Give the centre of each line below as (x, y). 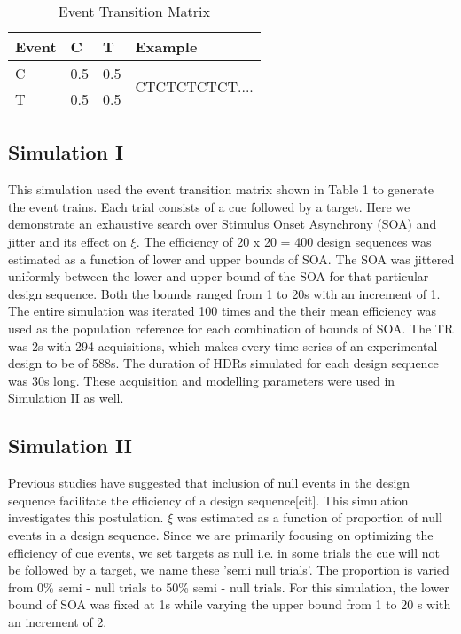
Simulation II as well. (66, 398)
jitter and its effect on (67, 241)
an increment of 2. (58, 621)
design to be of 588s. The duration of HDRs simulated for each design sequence (223, 363)
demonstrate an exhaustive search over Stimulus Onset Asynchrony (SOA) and (223, 224)
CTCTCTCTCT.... (194, 86)
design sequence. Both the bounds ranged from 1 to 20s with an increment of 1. (224, 293)
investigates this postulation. (86, 517)
